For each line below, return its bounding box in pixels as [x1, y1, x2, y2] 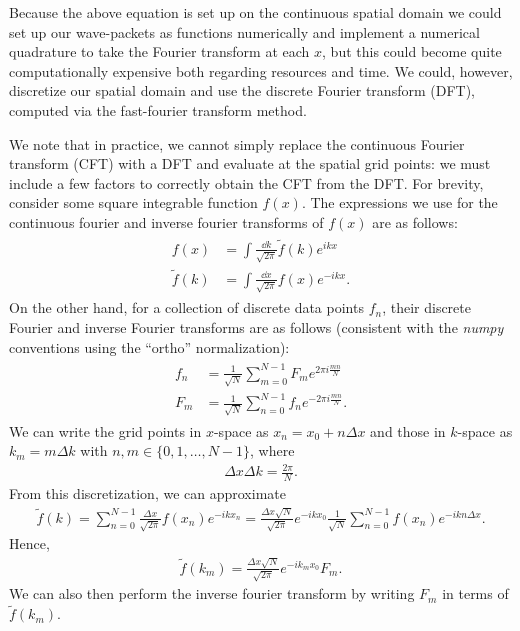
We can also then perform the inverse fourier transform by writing [9, 583, 415, 604]
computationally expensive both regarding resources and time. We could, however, [9, 60, 513, 81]
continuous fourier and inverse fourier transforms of [9, 211, 324, 232]
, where [250, 440, 295, 461]
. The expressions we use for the [301, 192, 498, 213]
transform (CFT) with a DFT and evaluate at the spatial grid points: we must [9, 153, 491, 174]
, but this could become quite [322, 41, 502, 62]
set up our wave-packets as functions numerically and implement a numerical [9, 21, 480, 42]
